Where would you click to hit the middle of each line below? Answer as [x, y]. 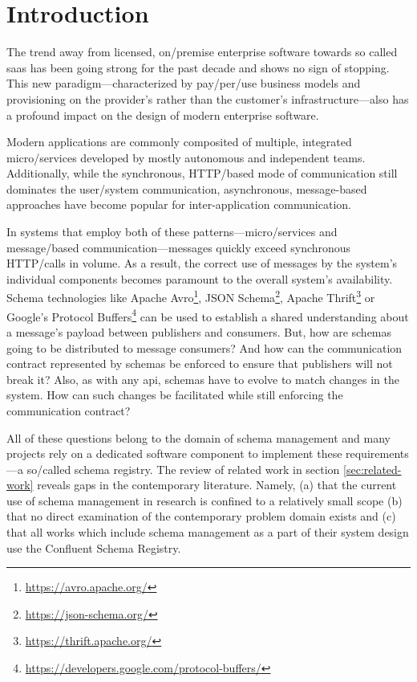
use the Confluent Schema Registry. [94, 547]
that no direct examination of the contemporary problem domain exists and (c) [201, 516]
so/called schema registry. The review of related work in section [183, 469]
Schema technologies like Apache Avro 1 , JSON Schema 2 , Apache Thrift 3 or [191, 296]
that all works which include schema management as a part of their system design [208, 532]
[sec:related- [372, 469]
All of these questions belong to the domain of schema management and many [198, 437]
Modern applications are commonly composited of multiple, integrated [179, 142]
